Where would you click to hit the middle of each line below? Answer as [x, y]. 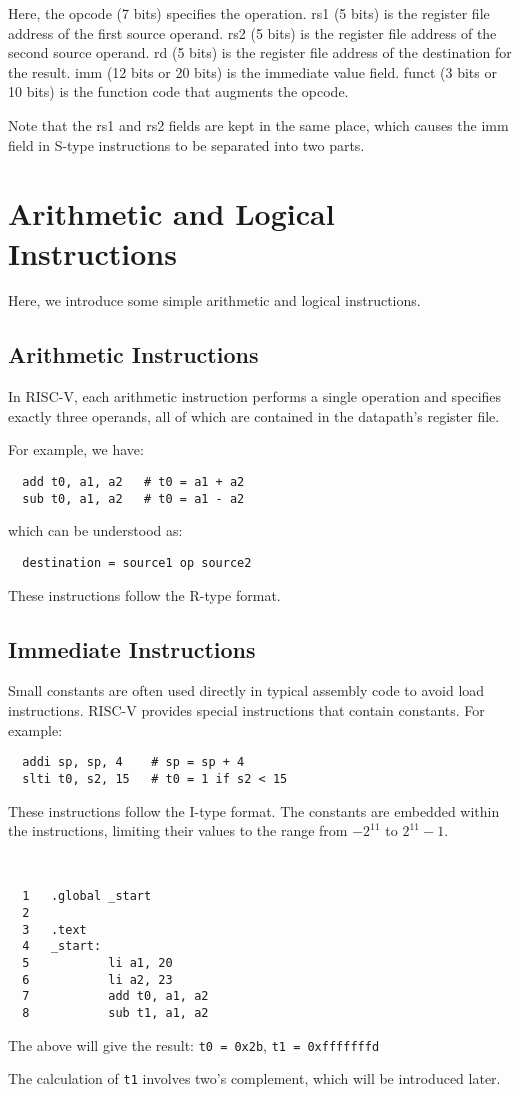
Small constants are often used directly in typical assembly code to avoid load [246, 690]
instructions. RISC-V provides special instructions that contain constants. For [246, 710]
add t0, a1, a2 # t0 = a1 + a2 [133, 482]
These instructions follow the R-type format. [144, 594]
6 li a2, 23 [97, 979]
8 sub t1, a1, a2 [115, 1012]
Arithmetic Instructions [133, 354]
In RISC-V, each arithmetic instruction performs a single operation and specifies [255, 396]
